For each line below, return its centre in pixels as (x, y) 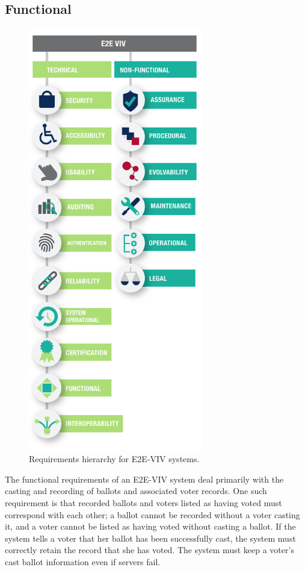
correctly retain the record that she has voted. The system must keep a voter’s (149, 550)
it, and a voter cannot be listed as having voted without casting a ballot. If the (150, 526)
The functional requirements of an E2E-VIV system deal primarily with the (144, 479)
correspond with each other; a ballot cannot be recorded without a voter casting (152, 514)
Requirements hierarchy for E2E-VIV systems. (114, 459)
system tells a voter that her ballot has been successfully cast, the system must (150, 538)
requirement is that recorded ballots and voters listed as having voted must (143, 503)
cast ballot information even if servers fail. (83, 562)
